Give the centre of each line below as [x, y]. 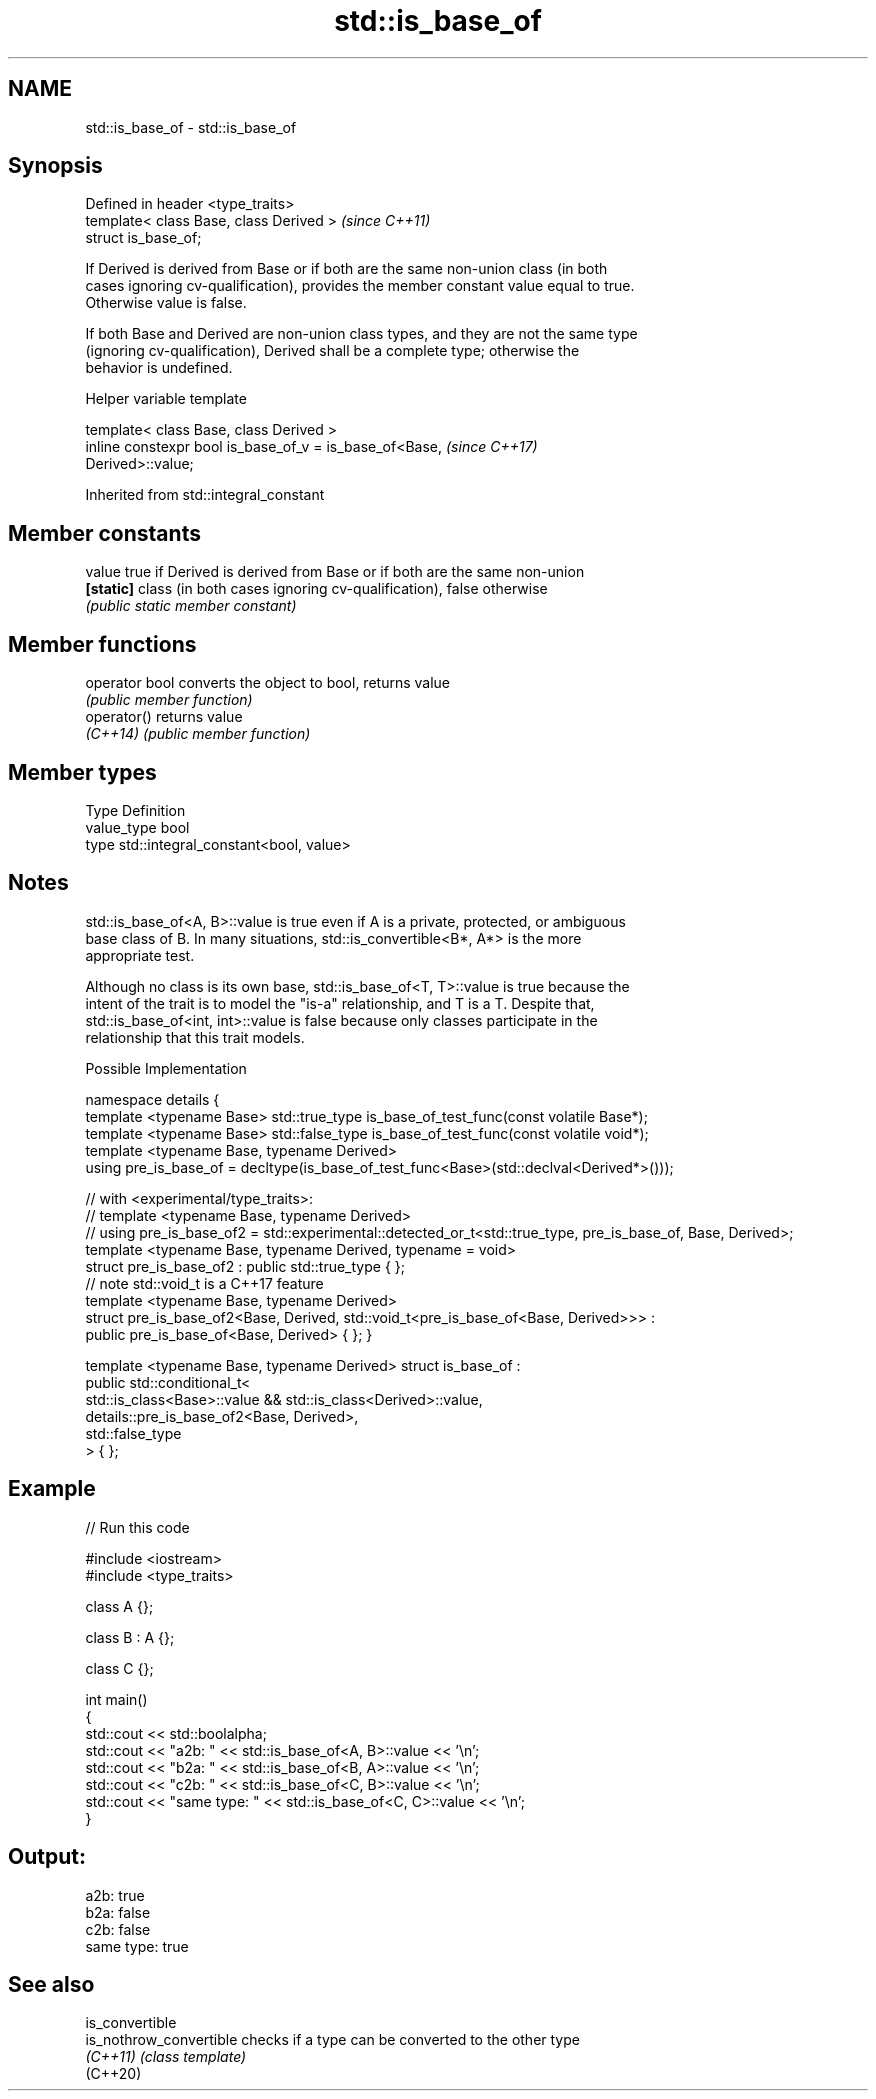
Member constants [104, 533]
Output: [47, 1857]
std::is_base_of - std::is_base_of [191, 127]
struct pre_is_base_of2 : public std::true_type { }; [245, 1266]
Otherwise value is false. [166, 303]
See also [51, 1984]
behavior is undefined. [159, 368]
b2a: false [118, 1912]
